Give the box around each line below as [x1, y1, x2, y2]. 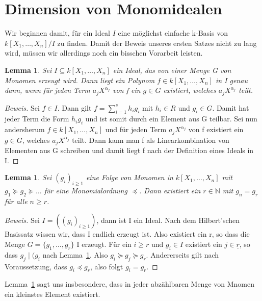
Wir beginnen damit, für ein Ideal [5, 28, 111, 38]
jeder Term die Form [5, 113, 69, 124]
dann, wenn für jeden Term [5, 85, 90, 95]
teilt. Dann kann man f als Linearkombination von [72, 134, 229, 145]
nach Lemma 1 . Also [42, 249, 108, 260]
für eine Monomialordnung [44, 185, 127, 196]
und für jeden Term [105, 124, 167, 135]
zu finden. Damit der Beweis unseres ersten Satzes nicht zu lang [57, 37, 257, 48]
